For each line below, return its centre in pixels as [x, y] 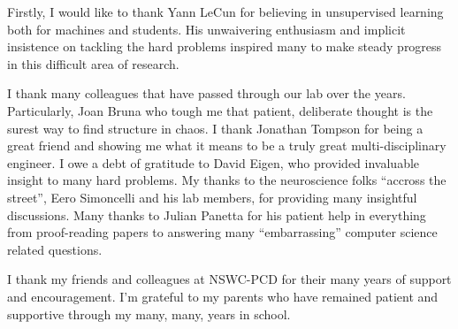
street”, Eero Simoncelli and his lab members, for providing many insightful [212, 197]
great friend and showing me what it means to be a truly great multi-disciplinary [227, 145]
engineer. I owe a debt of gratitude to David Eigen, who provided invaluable [214, 162]
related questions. [55, 249]
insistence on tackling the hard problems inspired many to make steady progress [225, 46]
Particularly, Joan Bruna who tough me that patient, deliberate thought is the [220, 110]
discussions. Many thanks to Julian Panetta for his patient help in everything [217, 214]
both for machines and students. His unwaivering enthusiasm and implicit [206, 29]
